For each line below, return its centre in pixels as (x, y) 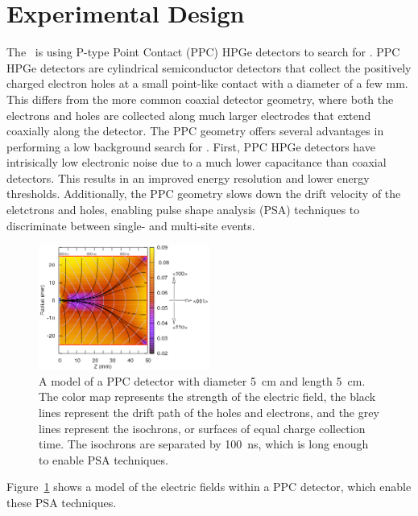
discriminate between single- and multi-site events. (131, 225)
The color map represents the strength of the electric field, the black (207, 396)
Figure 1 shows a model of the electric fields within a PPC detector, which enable (209, 487)
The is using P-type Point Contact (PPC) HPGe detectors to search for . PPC (203, 52)
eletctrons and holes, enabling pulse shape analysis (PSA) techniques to (183, 210)
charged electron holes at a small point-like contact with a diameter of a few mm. (207, 83)
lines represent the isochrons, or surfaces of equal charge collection (202, 428)
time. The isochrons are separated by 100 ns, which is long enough (204, 444)
